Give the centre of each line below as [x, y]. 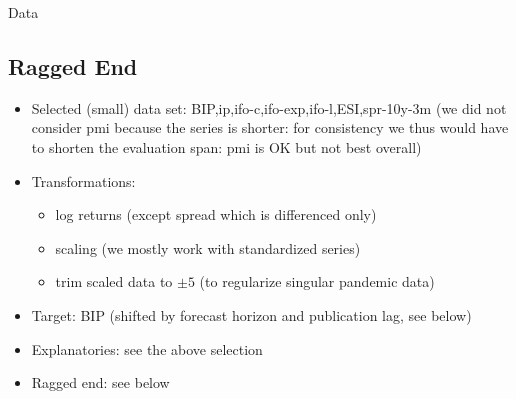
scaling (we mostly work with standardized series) [208, 247]
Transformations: [83, 180]
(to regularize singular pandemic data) [317, 281]
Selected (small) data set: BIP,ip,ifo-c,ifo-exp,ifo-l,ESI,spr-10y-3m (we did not [269, 107]
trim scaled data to [114, 281]
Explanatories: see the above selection [147, 348]
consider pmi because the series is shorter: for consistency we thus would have [270, 127]
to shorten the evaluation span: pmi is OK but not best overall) [226, 146]
